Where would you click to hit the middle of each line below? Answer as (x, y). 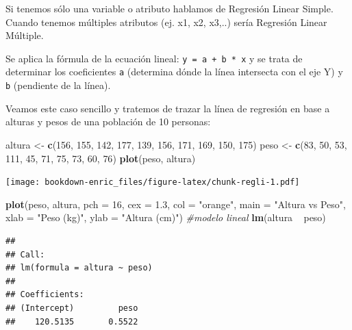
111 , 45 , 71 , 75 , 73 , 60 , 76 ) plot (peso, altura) (101, 158)
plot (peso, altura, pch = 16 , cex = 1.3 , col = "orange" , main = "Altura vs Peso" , (176, 204)
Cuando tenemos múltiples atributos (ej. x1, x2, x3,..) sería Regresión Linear (166, 22)
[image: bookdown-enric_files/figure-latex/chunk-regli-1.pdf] (153, 182)
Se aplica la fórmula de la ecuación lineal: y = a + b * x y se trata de (154, 58)
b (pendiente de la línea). (58, 85)
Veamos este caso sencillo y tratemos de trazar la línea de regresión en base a (168, 108)
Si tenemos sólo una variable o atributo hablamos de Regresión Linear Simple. (169, 8)
